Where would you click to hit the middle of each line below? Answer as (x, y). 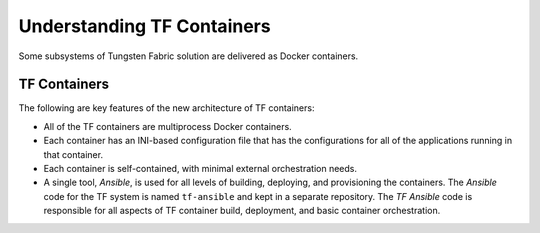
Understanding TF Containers (144, 26)
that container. (73, 154)
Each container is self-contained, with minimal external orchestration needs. (200, 169)
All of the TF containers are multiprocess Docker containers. (167, 126)
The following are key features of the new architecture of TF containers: (166, 108)
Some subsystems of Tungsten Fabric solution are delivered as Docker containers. (188, 56)
